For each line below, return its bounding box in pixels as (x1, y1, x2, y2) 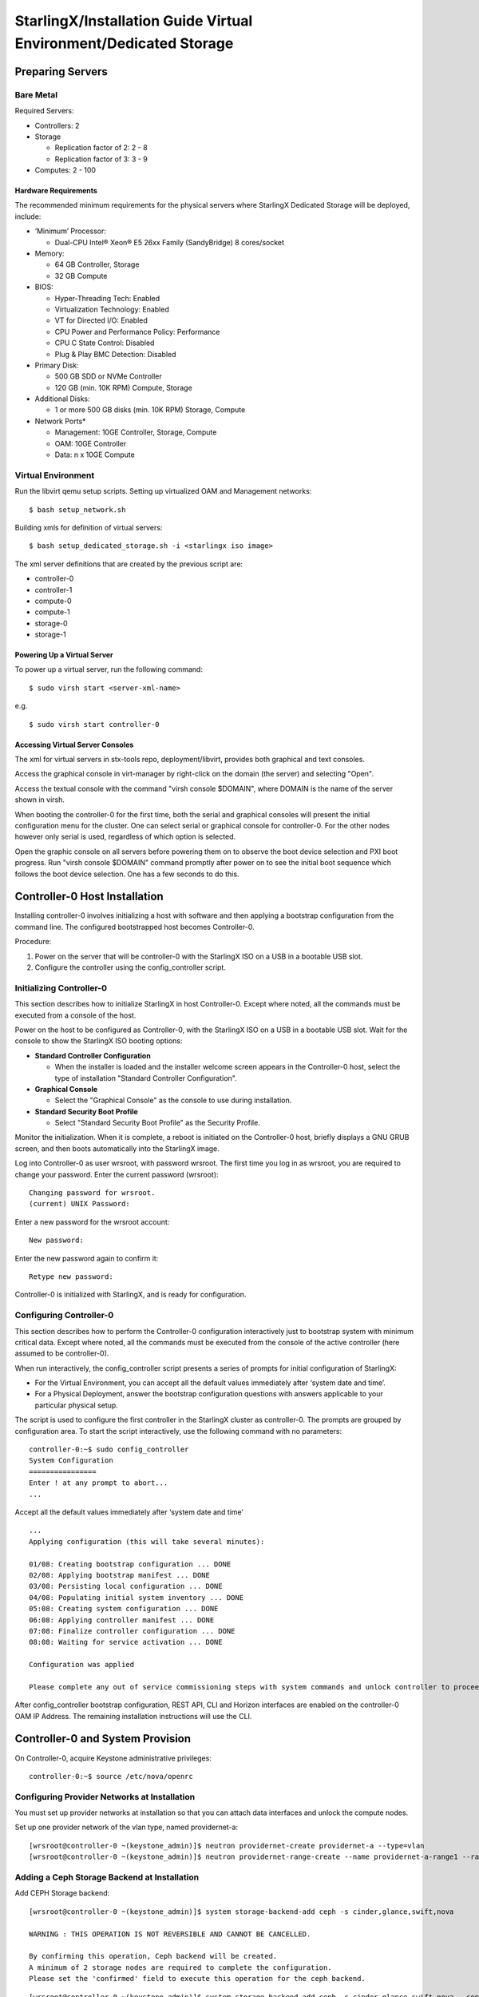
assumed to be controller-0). (14, 1348, 109, 1358)
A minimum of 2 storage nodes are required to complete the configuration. (29, 1963, 332, 1972)
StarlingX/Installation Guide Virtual (14, 12, 253, 30)
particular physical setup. (34, 1400, 119, 1410)
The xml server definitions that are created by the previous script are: (14, 559, 243, 569)
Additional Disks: (34, 394, 91, 403)
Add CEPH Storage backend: (14, 1888, 110, 1898)
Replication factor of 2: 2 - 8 (54, 143, 148, 153)
